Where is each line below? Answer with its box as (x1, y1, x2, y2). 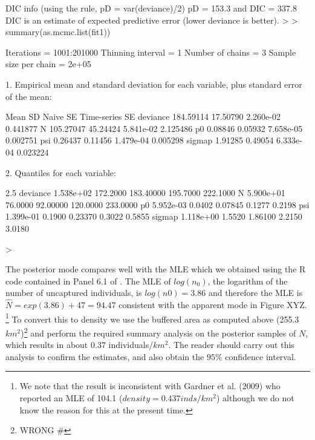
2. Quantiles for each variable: (5, 166, 116, 179)
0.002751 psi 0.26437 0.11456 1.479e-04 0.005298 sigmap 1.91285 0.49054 (5, 134, 274, 146)
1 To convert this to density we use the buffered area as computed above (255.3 (5, 310, 299, 325)
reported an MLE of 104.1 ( (19, 391, 123, 404)
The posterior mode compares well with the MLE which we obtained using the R (5, 263, 306, 275)
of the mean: (5, 90, 52, 102)
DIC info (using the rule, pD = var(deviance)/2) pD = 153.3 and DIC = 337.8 (5, 2, 297, 14)
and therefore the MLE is (208, 286, 303, 299)
